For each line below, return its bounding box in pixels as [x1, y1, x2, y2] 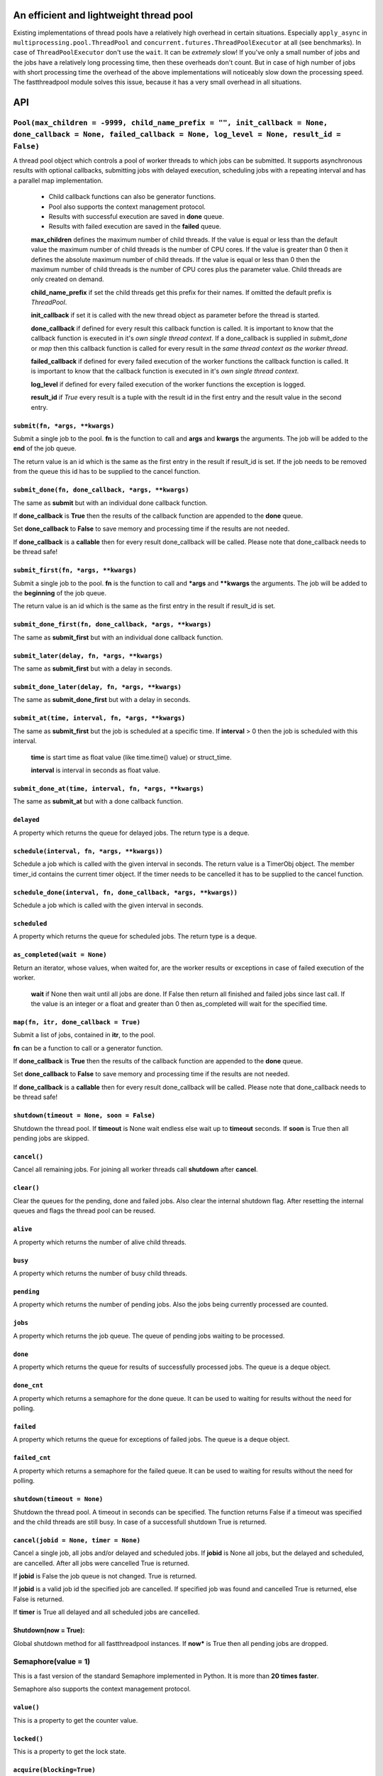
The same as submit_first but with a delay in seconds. [13, 664, 173, 673]
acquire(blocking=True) [13, 1765, 96, 1774]
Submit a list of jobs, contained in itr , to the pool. [13, 1031, 155, 1039]
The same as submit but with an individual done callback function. [13, 498, 208, 507]
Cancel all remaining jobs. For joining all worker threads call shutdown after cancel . [13, 1165, 258, 1174]
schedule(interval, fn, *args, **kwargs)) [13, 847, 163, 855]
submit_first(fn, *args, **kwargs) [13, 566, 138, 575]
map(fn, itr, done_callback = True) [13, 1018, 141, 1026]
